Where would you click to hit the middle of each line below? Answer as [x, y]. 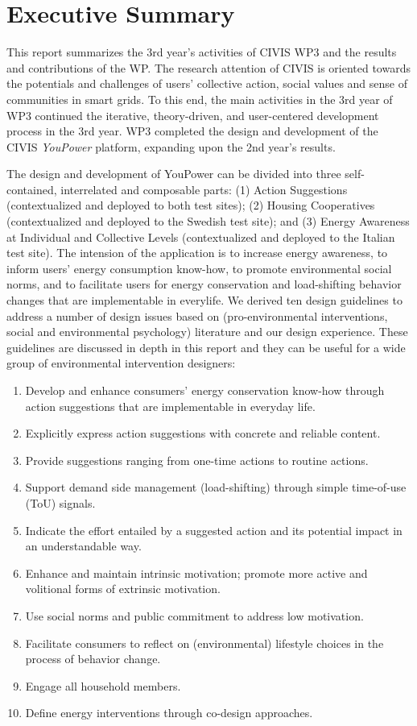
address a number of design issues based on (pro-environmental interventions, [197, 315]
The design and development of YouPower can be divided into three [174, 174]
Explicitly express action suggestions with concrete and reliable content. [203, 433]
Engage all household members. [103, 685]
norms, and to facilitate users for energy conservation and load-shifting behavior [204, 284]
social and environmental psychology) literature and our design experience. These [207, 332]
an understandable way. [83, 546]
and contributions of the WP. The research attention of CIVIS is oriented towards [208, 67]
